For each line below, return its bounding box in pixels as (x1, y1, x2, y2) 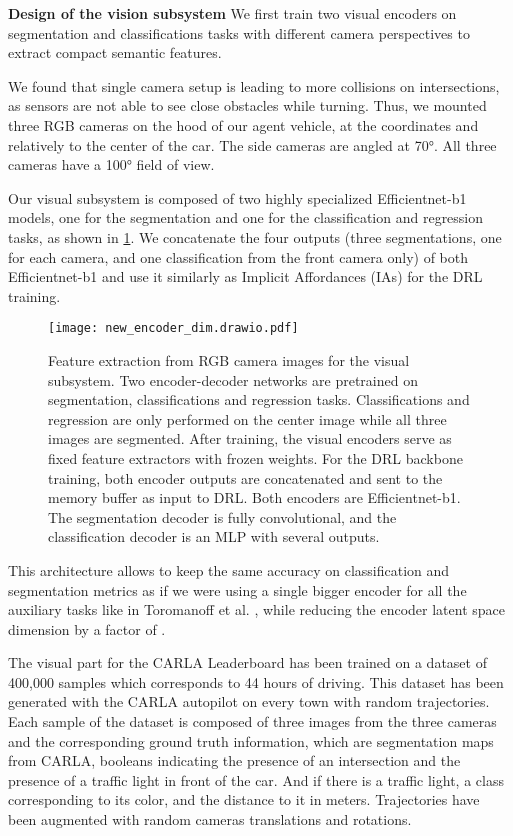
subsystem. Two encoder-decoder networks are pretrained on (48, 369, 418, 390)
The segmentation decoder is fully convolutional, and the (48, 506, 397, 527)
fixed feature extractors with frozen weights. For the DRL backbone (48, 447, 463, 468)
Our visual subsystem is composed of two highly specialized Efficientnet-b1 (8, 187, 467, 208)
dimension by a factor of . (8, 618, 166, 639)
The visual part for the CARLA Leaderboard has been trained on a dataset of (8, 652, 487, 673)
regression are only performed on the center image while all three (48, 408, 447, 429)
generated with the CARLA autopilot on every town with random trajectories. (8, 691, 490, 712)
